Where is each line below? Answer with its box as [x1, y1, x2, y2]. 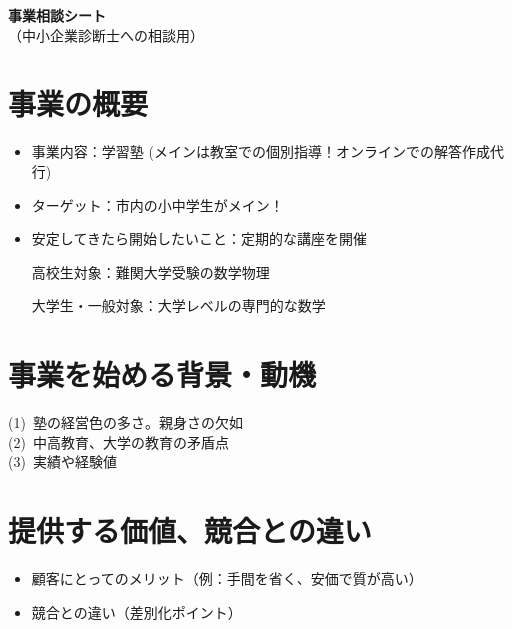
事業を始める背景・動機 [8, 354, 317, 395]
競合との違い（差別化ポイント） [31, 601, 242, 622]
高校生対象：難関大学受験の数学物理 [31, 261, 270, 282]
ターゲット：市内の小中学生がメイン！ [31, 194, 284, 215]
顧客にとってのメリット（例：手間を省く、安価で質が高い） [31, 567, 423, 588]
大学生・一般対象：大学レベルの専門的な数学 [31, 295, 326, 316]
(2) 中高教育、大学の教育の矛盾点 [8, 431, 229, 452]
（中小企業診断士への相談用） [8, 24, 204, 45]
